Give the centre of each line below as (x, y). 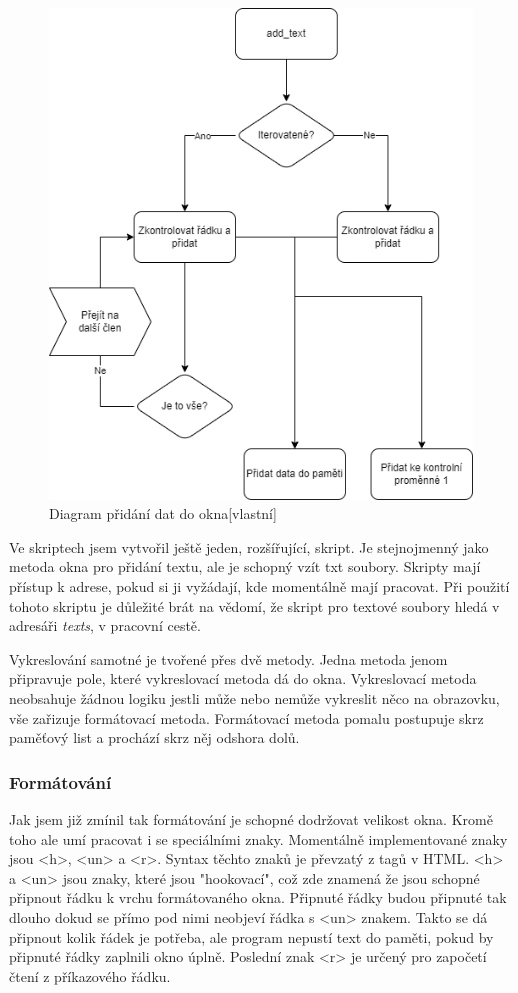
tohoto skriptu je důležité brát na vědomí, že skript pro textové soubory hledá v (254, 605)
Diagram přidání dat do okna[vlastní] (163, 513)
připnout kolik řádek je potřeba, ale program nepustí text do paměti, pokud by (251, 936)
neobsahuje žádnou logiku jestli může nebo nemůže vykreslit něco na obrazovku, (254, 698)
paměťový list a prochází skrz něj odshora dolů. (154, 737)
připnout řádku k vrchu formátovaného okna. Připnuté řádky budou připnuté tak (258, 897)
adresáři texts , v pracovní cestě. (105, 625)
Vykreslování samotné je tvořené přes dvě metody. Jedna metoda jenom (228, 658)
